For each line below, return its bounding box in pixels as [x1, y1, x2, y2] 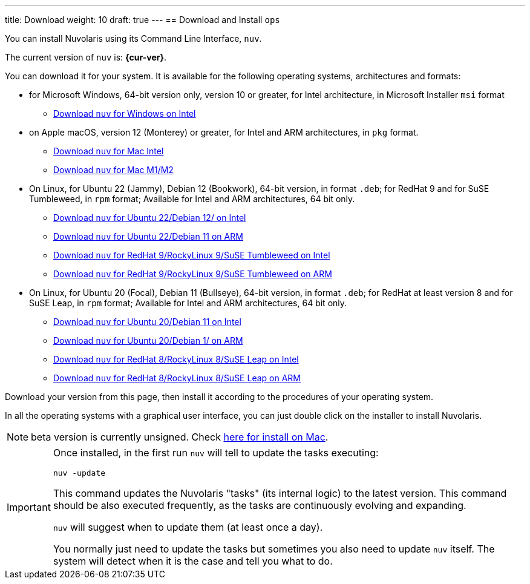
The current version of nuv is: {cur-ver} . [5, 52, 167, 62]
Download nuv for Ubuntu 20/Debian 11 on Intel [53, 317, 241, 327]
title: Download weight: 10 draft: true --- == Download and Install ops [5, 15, 280, 25]
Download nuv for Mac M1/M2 [53, 165, 174, 175]
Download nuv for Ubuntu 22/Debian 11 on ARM [53, 231, 243, 241]
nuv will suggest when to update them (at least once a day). [53, 521, 323, 533]
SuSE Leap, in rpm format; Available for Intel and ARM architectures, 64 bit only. [29, 298, 347, 308]
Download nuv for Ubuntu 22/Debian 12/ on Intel [53, 212, 246, 223]
